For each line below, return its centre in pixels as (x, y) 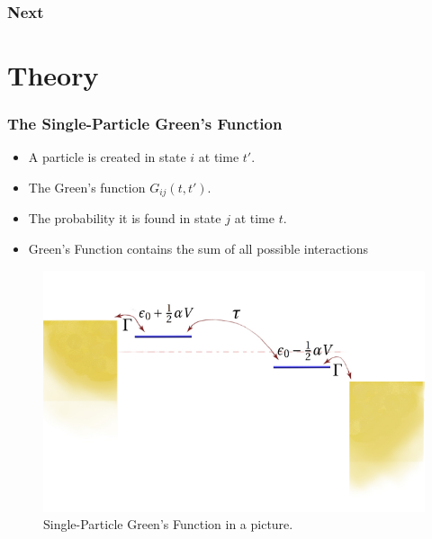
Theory (53, 75)
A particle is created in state (107, 157)
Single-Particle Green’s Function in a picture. (168, 524)
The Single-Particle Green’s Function (145, 124)
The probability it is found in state (125, 218)
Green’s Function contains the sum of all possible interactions (198, 249)
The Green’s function (87, 188)
